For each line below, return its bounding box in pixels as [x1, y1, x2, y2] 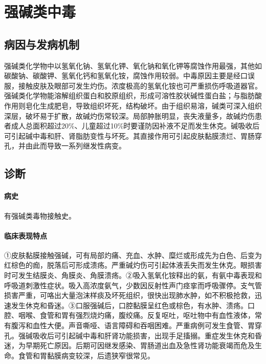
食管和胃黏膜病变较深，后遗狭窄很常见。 [18, 350, 154, 360]
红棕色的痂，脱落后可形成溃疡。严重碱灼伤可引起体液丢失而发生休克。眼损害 [4, 260, 262, 270]
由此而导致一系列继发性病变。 [25, 140, 126, 151]
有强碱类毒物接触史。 [4, 210, 76, 221]
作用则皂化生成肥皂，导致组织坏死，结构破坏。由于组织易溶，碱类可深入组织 [4, 100, 262, 111]
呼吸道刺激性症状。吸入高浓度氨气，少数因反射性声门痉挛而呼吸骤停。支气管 [4, 280, 262, 290]
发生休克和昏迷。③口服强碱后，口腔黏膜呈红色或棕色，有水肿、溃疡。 [11, 299, 248, 310]
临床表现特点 [4, 230, 47, 241]
